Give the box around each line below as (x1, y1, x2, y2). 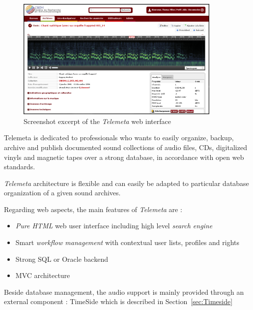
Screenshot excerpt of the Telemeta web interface (24, 116, 171, 126)
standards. (4, 161, 35, 172)
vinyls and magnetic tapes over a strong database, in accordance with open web (4, 152, 244, 162)
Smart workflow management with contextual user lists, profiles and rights (15, 237, 240, 248)
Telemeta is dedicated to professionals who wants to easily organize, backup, (4, 132, 234, 143)
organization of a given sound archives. (4, 187, 121, 198)
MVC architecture (15, 270, 70, 280)
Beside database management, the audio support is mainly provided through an (4, 286, 244, 297)
